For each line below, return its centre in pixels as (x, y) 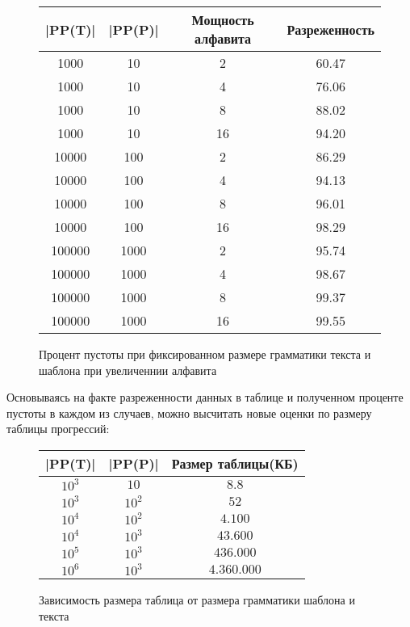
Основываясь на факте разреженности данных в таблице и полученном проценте (205, 397)
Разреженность (331, 29)
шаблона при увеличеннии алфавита (128, 370)
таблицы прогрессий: (58, 429)
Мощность (223, 20)
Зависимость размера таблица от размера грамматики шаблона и (197, 599)
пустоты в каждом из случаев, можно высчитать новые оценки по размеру (189, 412)
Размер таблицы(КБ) (235, 463)
